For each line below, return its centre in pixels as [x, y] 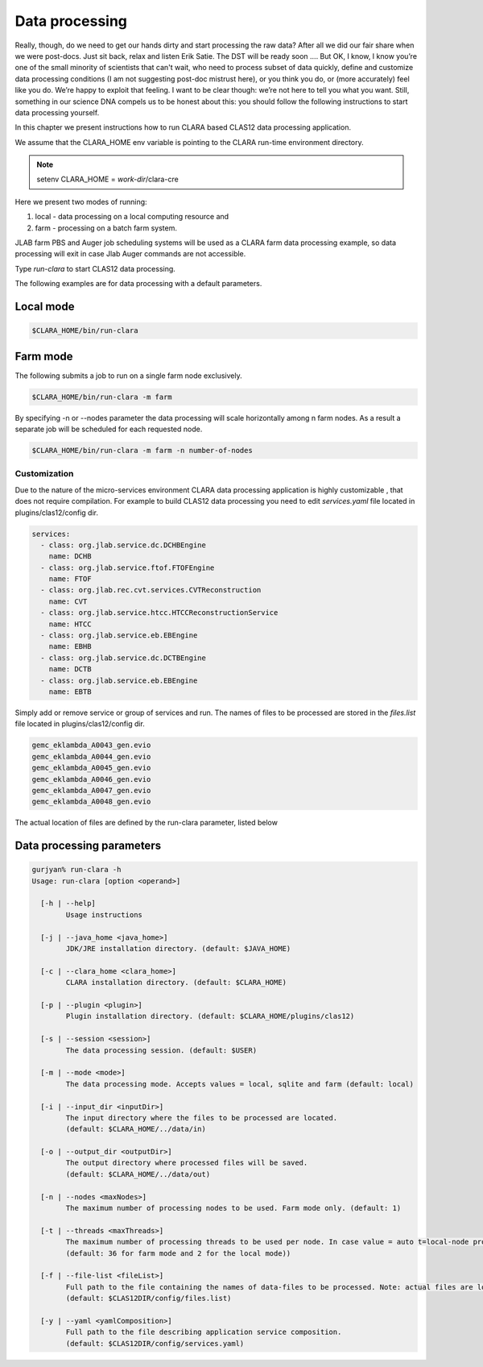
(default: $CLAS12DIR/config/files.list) [149, 1298]
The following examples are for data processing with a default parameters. [138, 284]
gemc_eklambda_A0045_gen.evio [91, 768]
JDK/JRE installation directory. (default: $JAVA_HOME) [178, 949]
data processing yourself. [57, 112]
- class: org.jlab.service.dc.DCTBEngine [124, 658]
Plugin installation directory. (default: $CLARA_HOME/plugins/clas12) [210, 1016]
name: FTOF [70, 579]
